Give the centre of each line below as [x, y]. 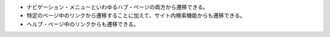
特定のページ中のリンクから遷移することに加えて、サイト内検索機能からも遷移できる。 [136, 16]
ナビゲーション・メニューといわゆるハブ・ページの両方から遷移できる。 [118, 7]
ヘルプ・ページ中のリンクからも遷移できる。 [83, 24]
